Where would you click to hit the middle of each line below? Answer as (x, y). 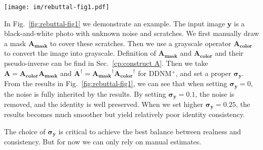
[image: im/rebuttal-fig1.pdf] (57, 7)
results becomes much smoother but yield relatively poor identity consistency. (125, 114)
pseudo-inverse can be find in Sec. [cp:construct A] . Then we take (106, 63)
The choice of (25, 132)
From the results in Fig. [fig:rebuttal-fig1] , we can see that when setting (116, 83)
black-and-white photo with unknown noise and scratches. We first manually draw (131, 33)
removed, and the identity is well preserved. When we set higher (104, 104)
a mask (15, 43)
